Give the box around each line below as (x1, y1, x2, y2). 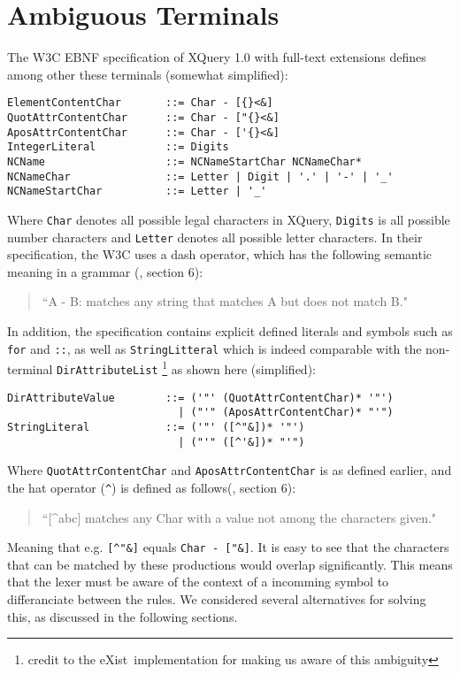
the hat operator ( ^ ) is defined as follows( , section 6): (7, 478, 296, 496)
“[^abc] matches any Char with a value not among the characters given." (42, 508, 437, 526)
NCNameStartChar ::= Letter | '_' (7, 185, 267, 198)
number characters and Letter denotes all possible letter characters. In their (7, 227, 423, 246)
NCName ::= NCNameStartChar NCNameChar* (7, 155, 362, 168)
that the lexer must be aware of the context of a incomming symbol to (7, 572, 389, 591)
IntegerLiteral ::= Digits (7, 141, 229, 154)
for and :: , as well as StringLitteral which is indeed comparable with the (7, 339, 422, 357)
